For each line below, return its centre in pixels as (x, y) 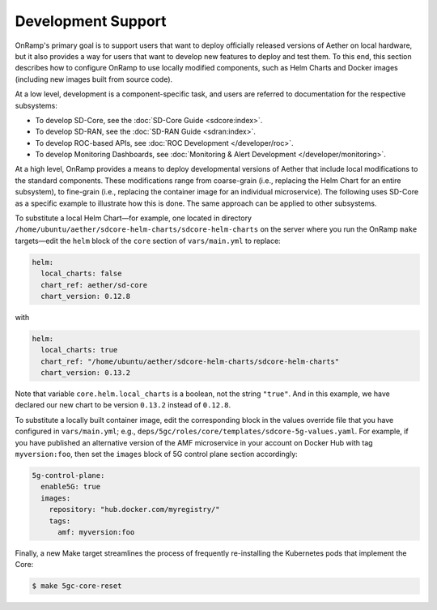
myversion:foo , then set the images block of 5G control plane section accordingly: (157, 454)
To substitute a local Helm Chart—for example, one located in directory (134, 218)
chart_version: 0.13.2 (86, 373)
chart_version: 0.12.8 (86, 296)
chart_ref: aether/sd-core (94, 285)
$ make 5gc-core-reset (77, 586)
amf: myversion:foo (96, 532)
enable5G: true (71, 487)
